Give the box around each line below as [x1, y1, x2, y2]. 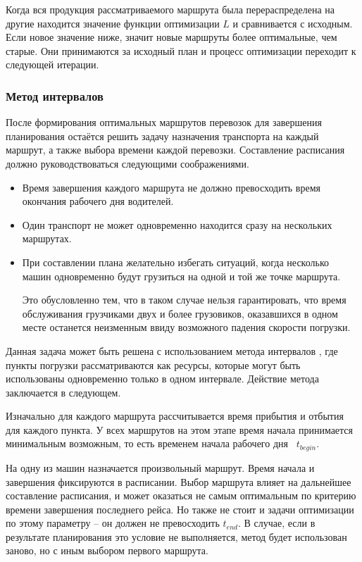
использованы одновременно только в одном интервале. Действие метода [6, 371, 319, 386]
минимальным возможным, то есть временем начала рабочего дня [6, 436, 288, 451]
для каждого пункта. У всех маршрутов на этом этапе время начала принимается [6, 422, 354, 437]
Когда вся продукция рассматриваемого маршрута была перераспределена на [6, 2, 335, 16]
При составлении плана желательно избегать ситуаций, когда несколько [22, 254, 329, 269]
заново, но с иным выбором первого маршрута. [6, 543, 208, 558]
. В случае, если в [237, 516, 316, 530]
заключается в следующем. [6, 385, 121, 399]
